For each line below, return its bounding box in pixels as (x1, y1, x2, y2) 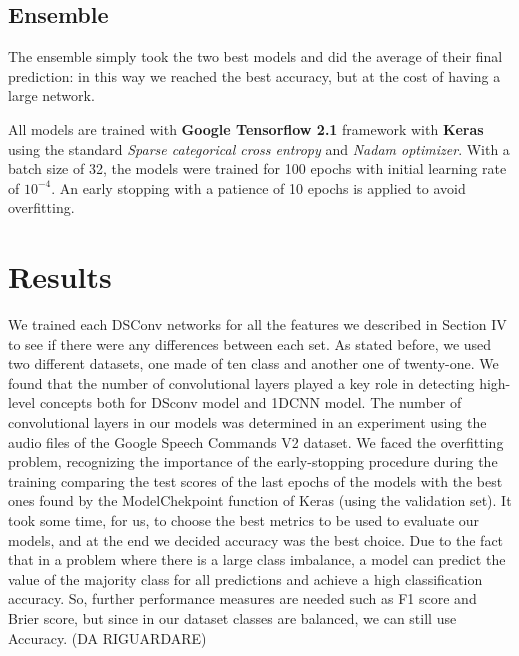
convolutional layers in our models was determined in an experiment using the (8, 412, 487, 433)
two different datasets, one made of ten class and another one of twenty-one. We (8, 353, 499, 374)
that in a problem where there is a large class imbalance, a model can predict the (8, 549, 506, 570)
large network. (8, 85, 95, 106)
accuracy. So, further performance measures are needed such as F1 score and (8, 588, 477, 609)
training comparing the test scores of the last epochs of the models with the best (8, 470, 503, 491)
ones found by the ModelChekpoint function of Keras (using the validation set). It (8, 490, 512, 511)
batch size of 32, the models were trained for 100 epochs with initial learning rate (8, 158, 507, 179)
